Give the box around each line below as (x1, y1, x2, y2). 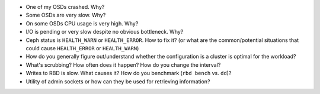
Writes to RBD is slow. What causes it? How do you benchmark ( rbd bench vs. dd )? (25, 70, 232, 77)
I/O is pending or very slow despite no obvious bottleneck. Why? (25, 28, 184, 35)
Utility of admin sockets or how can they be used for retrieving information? (25, 77, 210, 85)
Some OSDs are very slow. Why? (25, 12, 106, 19)
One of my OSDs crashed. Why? (25, 4, 105, 10)
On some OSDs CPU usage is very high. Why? (25, 20, 139, 27)
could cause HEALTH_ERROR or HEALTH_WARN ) (25, 44, 139, 51)
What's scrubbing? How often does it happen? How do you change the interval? (25, 61, 221, 68)
